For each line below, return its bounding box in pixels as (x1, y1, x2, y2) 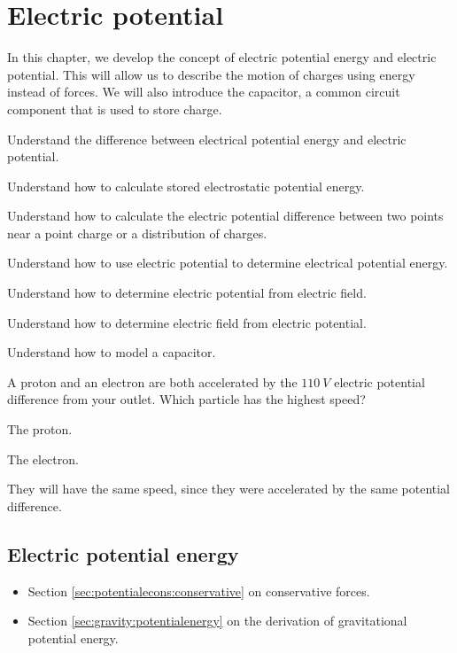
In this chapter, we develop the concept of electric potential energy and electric (7, 48, 437, 66)
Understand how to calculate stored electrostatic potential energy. (7, 176, 365, 195)
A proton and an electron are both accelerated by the (7, 372, 298, 391)
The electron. (7, 449, 79, 468)
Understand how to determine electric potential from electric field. (7, 284, 367, 302)
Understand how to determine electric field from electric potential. (7, 313, 367, 331)
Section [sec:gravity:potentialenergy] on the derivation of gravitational (27, 611, 407, 630)
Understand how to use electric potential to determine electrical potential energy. (7, 253, 448, 272)
